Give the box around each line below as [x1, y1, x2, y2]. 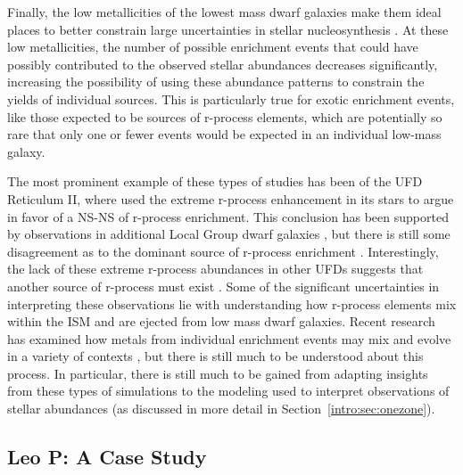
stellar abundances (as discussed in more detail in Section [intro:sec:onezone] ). [7, 399, 435, 418]
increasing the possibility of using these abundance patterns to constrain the [7, 72, 425, 91]
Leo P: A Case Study [7, 443, 207, 471]
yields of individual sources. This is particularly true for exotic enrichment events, [7, 89, 455, 108]
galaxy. [7, 142, 45, 160]
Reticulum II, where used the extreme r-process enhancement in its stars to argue [7, 189, 454, 208]
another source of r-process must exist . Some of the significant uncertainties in [7, 276, 440, 295]
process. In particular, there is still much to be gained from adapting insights [7, 364, 428, 382]
